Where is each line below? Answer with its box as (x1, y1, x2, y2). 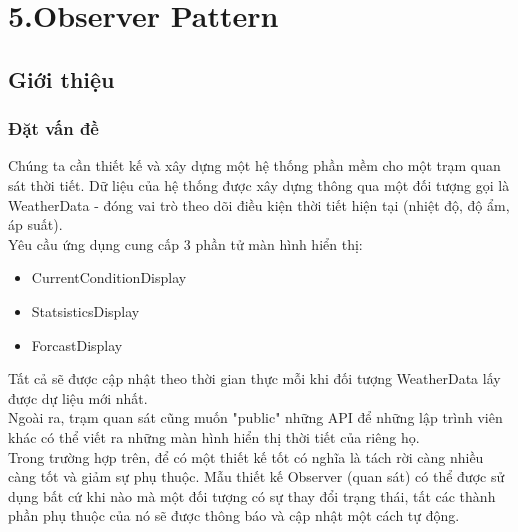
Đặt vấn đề (8, 116, 99, 141)
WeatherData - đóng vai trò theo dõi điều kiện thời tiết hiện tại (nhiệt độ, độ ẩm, (8, 194, 510, 215)
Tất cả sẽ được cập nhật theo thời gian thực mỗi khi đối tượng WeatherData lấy (8, 368, 501, 389)
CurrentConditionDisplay (31, 267, 187, 288)
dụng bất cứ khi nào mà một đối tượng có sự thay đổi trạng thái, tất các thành (8, 485, 496, 506)
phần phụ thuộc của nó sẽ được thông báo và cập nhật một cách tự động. (8, 505, 460, 526)
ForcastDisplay (31, 334, 123, 355)
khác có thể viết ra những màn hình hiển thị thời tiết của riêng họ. (8, 426, 420, 447)
